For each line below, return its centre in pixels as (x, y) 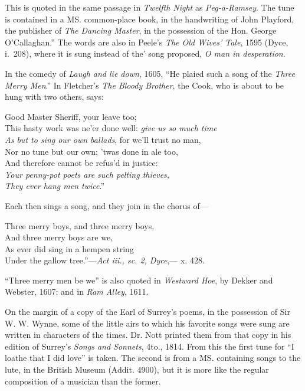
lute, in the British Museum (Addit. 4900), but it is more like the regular (137, 369)
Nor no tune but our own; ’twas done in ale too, (91, 151)
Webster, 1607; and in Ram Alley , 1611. (77, 291)
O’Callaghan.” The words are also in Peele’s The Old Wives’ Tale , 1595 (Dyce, (147, 42)
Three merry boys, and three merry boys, (80, 225)
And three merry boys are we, (59, 237)
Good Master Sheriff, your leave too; (71, 116)
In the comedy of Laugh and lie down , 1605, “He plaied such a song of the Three (150, 73)
